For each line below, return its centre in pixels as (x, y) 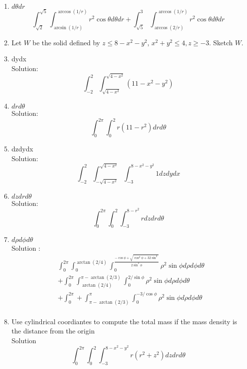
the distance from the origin (53, 331)
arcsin (60, 28)
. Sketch (221, 42)
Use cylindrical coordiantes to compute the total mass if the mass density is (124, 321)
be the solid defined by (66, 42)
